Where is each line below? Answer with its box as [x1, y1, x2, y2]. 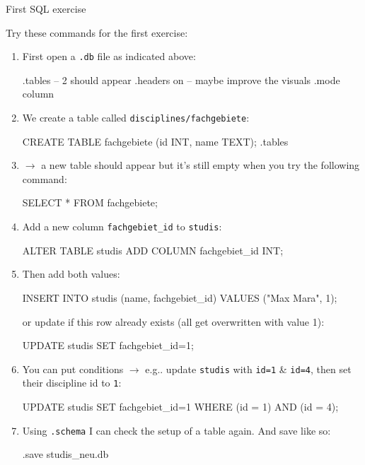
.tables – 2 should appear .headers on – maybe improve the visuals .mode [22, 72, 340, 87]
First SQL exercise [6, 1, 86, 16]
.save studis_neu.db [22, 447, 109, 461]
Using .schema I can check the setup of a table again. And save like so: [22, 423, 331, 437]
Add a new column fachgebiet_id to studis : [22, 219, 222, 234]
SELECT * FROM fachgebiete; [22, 195, 158, 210]
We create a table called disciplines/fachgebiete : [22, 110, 250, 125]
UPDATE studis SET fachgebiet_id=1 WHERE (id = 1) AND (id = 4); [22, 399, 339, 413]
